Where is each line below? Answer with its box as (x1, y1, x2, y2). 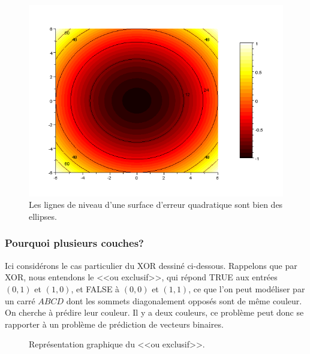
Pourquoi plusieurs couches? (5, 235, 144, 250)
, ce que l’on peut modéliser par (188, 282, 305, 295)
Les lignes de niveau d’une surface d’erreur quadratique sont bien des (29, 198, 283, 211)
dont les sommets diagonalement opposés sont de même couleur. (66, 294, 302, 307)
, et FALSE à (71, 282, 120, 295)
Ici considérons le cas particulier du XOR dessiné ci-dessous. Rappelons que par (5, 259, 297, 271)
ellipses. (29, 210, 57, 222)
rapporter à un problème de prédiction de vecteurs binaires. (5, 317, 224, 330)
